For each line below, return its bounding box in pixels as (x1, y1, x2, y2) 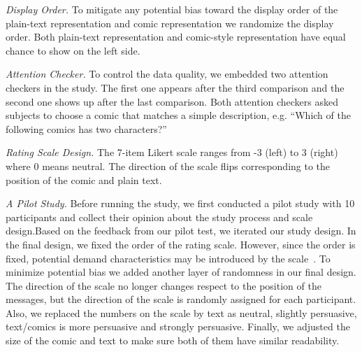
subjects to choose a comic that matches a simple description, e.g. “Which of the (6, 108, 351, 122)
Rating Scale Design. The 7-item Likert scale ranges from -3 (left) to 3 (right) (6, 145, 338, 160)
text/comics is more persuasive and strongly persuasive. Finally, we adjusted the (6, 319, 350, 334)
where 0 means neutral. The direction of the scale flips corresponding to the (6, 158, 331, 173)
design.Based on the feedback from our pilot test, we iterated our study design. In (6, 223, 356, 238)
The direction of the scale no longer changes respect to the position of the (6, 278, 321, 293)
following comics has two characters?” (6, 121, 167, 136)
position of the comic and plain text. (6, 172, 162, 187)
